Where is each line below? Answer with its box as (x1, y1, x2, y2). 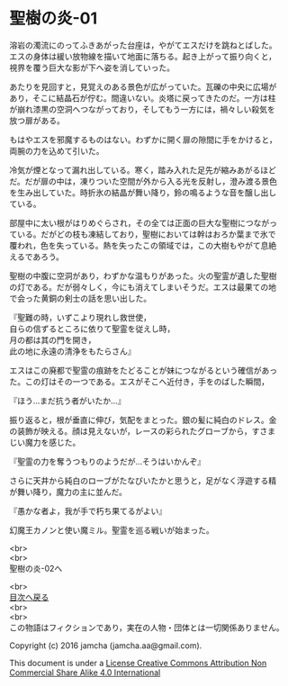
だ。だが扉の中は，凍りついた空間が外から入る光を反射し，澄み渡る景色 (9, 176, 277, 186)
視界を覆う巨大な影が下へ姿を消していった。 (9, 62, 175, 73)
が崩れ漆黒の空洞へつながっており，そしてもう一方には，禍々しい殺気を (9, 104, 276, 114)
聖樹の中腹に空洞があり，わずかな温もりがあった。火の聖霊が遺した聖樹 (9, 270, 277, 281)
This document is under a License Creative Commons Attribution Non (9, 657, 267, 668)
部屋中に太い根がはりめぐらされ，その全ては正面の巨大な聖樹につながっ (9, 217, 277, 228)
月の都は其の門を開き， (9, 334, 96, 345)
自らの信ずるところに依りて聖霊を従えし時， (9, 323, 175, 334)
